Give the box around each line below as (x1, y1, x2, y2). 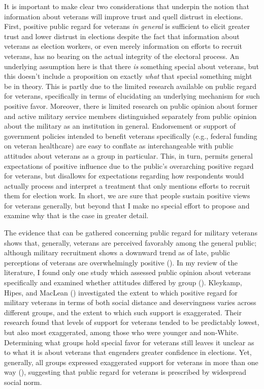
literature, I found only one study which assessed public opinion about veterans (4, 267, 251, 278)
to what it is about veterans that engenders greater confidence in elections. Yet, (4, 347, 252, 357)
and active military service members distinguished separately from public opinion (4, 110, 257, 121)
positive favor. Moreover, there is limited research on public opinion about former (4, 100, 258, 111)
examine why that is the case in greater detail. (4, 210, 149, 221)
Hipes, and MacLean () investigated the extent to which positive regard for (4, 287, 238, 297)
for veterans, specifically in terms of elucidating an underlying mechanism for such (4, 91, 260, 101)
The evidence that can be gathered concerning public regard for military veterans (4, 227, 257, 238)
